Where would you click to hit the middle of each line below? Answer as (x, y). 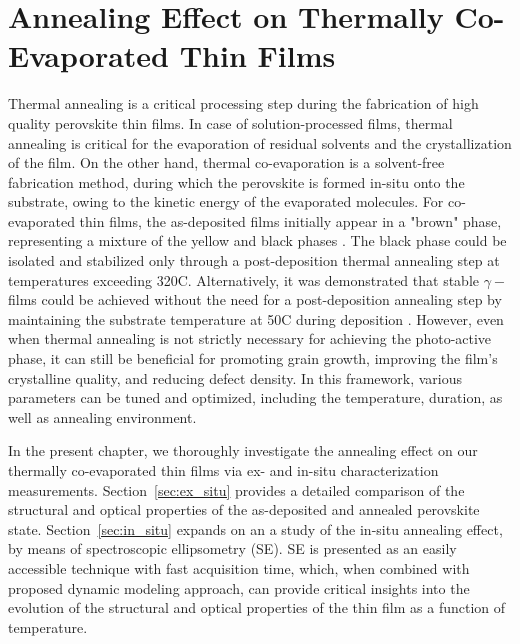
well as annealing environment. (102, 416)
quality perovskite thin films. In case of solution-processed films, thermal (230, 122)
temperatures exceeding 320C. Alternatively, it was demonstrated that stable (244, 279)
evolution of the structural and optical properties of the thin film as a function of (257, 607)
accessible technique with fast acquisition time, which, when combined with (239, 567)
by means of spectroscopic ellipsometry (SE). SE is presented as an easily (232, 548)
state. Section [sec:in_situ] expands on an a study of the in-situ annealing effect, (255, 528)
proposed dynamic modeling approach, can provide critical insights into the (239, 587)
